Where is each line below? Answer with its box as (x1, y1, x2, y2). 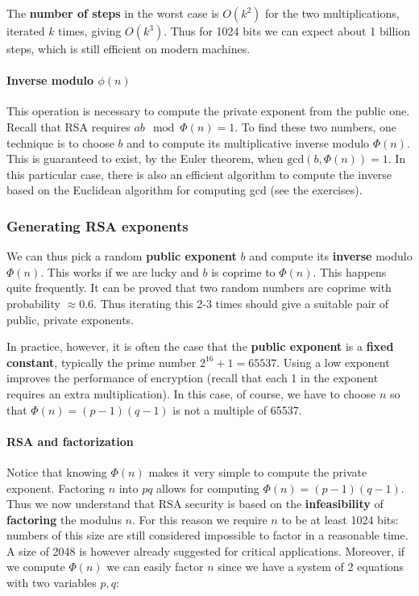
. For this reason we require (131, 511, 268, 527)
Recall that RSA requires (6, 118, 131, 135)
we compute (6, 558, 65, 575)
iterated (6, 23, 45, 39)
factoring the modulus (6, 511, 122, 527)
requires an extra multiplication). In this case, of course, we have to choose (6, 385, 376, 402)
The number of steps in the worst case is (6, 5, 219, 21)
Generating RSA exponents (6, 215, 189, 235)
